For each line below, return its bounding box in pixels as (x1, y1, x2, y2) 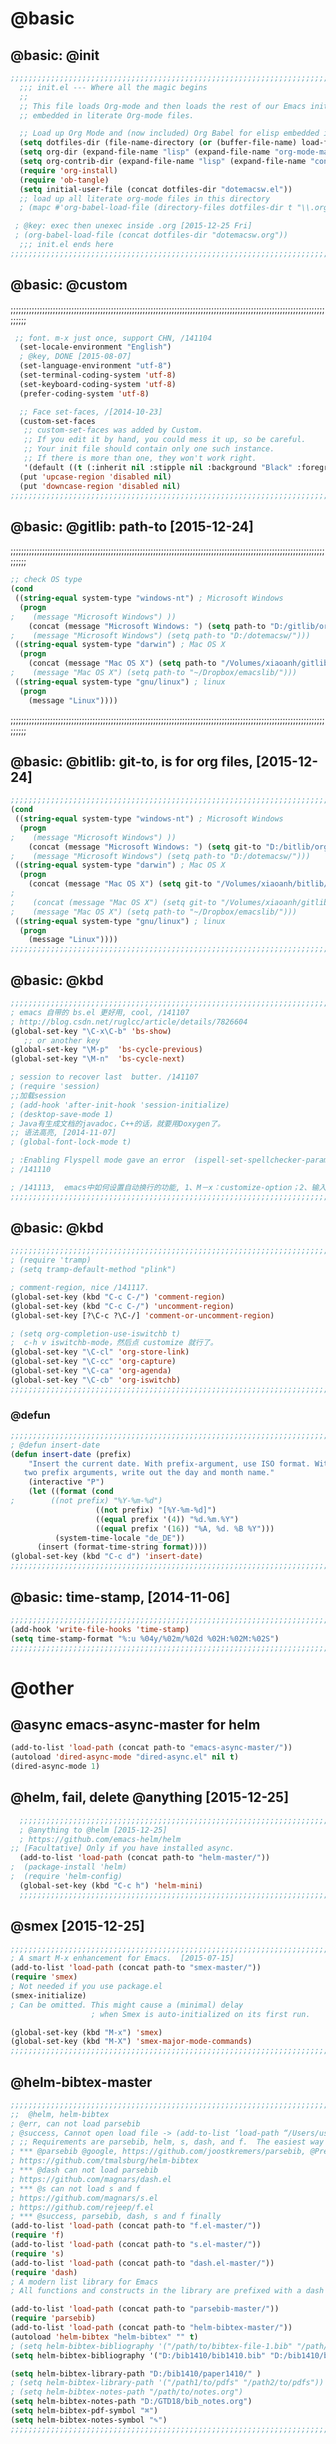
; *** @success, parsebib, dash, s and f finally (10, 2212, 222, 2222)
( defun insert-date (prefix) (10, 1449, 132, 1459)
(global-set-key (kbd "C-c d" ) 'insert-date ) (10, 1552, 203, 1562)
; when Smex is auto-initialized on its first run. (90, 2009, 311, 2019)
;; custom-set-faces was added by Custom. (23, 425, 203, 436)
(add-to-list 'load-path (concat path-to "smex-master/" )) (10, 1963, 262, 1973)
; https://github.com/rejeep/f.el (10, 2202, 155, 2212)
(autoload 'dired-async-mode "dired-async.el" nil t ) (10, 1752, 240, 1762)
